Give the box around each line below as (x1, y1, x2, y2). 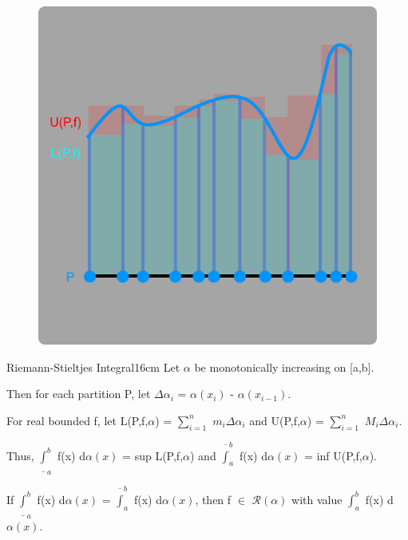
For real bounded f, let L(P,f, (6, 412, 149, 428)
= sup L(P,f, (122, 447, 184, 463)
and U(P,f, (249, 412, 300, 428)
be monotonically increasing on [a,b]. (194, 358, 374, 375)
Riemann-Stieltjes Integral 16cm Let (6, 358, 180, 375)
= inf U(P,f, (304, 447, 362, 463)
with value (291, 491, 343, 507)
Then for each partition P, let (6, 385, 151, 402)
